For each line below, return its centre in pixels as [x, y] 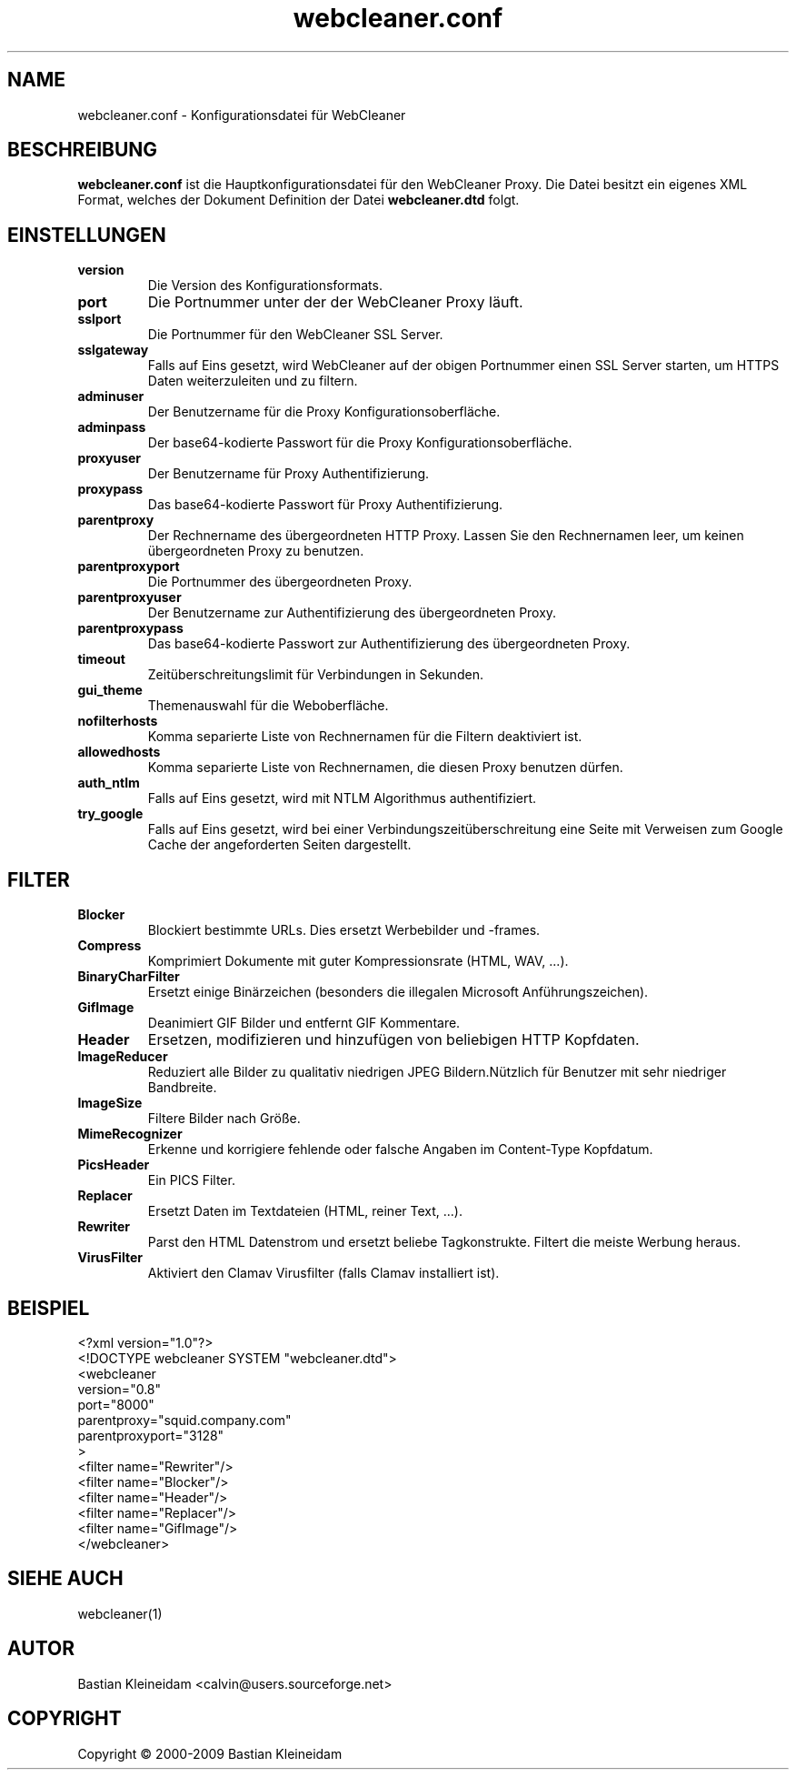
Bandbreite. [182, 1088]
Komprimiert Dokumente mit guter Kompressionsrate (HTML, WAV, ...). [358, 961]
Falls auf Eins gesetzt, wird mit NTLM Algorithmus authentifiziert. [342, 798]
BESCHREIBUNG [83, 150]
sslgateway [113, 350]
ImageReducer [123, 1057]
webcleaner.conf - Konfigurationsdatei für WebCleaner [242, 115]
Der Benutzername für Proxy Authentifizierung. [289, 474]
